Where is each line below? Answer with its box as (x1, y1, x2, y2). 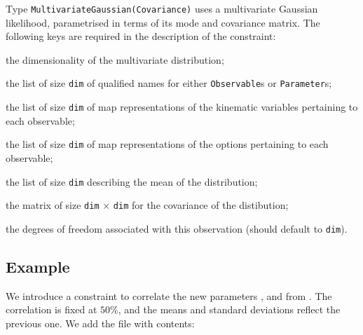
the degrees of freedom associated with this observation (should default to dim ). (6, 221, 348, 235)
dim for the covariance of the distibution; (113, 198, 289, 212)
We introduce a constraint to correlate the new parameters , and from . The (6, 288, 332, 303)
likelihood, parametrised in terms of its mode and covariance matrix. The (6, 15, 320, 29)
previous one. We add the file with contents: (6, 315, 195, 330)
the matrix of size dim (6, 198, 100, 212)
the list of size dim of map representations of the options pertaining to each (6, 137, 329, 151)
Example (6, 255, 70, 277)
